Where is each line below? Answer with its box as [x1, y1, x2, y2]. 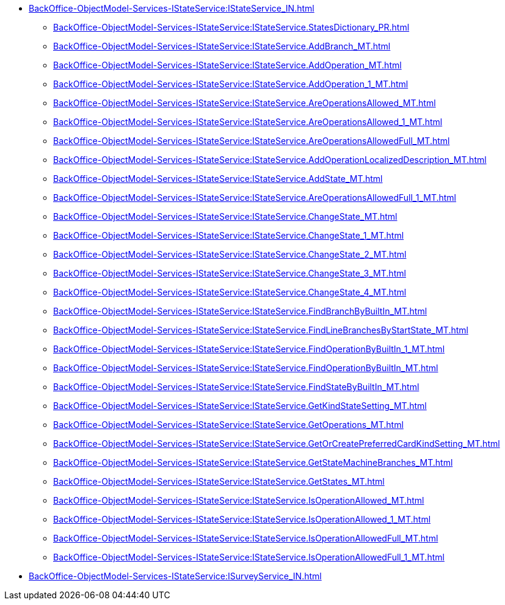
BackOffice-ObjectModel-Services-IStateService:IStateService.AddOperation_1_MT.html [53, 79, 409, 89]
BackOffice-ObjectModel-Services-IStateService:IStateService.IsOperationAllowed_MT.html [53, 495, 424, 505]
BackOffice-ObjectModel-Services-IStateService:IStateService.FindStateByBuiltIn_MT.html [53, 382, 420, 392]
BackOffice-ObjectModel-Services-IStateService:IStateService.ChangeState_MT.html [53, 211, 398, 222]
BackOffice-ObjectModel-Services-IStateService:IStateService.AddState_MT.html [53, 173, 383, 184]
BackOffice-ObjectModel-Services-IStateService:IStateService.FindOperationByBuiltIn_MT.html [53, 363, 438, 373]
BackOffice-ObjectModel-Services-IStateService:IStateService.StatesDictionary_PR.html [53, 22, 410, 32]
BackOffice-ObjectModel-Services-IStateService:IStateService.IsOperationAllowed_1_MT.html [53, 514, 431, 524]
